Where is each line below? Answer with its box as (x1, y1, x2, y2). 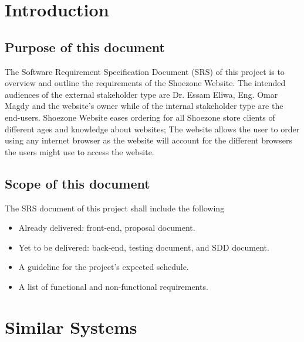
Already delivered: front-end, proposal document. (18, 221, 195, 234)
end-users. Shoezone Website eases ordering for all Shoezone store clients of (5, 111, 275, 123)
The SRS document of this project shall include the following (5, 201, 225, 214)
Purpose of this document (5, 37, 165, 56)
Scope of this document (5, 174, 150, 192)
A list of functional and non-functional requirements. (18, 280, 208, 292)
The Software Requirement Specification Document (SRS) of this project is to (5, 65, 285, 77)
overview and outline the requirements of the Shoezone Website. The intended (5, 77, 286, 89)
